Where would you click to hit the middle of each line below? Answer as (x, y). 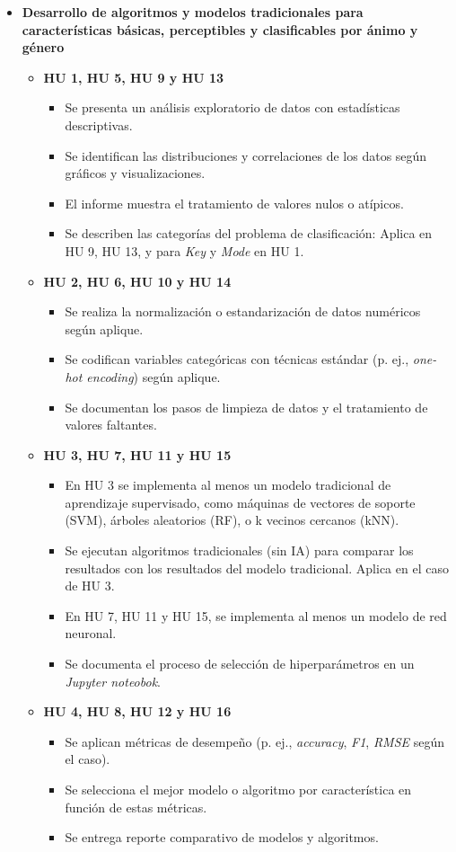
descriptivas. (99, 124)
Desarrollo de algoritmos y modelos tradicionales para (193, 12)
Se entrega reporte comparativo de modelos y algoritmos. (222, 837)
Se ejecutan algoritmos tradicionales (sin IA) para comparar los (239, 550)
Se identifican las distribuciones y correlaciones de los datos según (246, 155)
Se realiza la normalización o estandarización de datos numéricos (243, 311)
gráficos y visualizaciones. (135, 173)
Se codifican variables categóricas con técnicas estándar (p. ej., (237, 359)
